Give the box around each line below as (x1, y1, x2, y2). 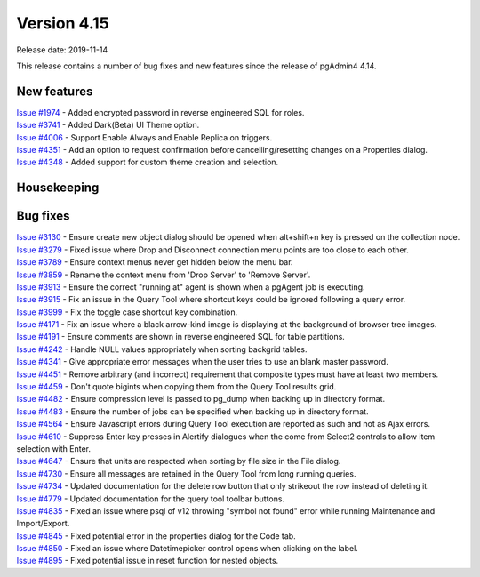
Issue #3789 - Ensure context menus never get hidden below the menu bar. (16, 257, 293, 268)
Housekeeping (16, 180, 100, 196)
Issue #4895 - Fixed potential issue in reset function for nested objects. (16, 556, 279, 566)
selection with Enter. (16, 443, 92, 453)
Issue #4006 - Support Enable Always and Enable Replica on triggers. (16, 132, 273, 142)
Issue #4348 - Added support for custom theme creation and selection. (16, 156, 279, 168)
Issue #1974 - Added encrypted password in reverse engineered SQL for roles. (16, 107, 305, 117)
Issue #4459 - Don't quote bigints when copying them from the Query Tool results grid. (16, 381, 337, 392)
